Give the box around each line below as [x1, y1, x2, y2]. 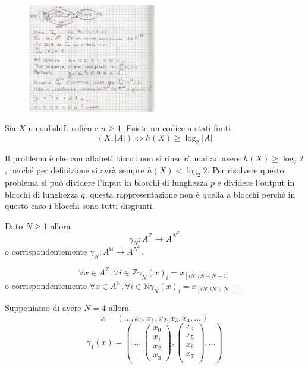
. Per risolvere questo [207, 164, 284, 176]
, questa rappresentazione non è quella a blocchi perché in [84, 188, 296, 200]
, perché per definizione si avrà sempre [5, 164, 144, 176]
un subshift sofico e [28, 122, 98, 134]
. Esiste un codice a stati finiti [121, 122, 231, 134]
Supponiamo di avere [5, 302, 81, 314]
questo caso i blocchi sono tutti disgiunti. [5, 199, 155, 212]
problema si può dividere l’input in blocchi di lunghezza [5, 176, 208, 189]
